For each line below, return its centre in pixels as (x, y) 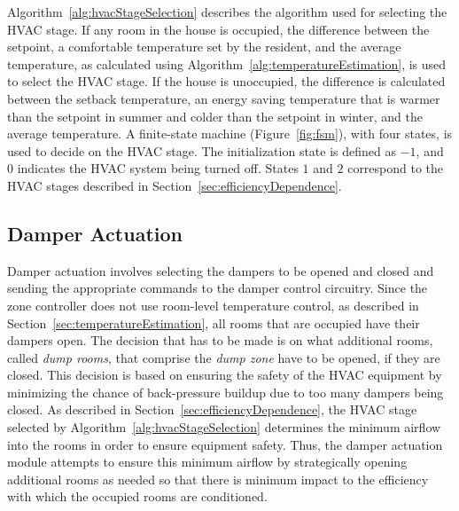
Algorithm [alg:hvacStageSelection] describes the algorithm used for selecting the (227, 12)
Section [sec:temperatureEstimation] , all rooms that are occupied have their (214, 322)
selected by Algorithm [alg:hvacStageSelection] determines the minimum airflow (224, 427)
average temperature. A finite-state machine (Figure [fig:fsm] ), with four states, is (230, 134)
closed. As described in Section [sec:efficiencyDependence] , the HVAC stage (212, 409)
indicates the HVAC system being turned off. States (158, 168)
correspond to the (396, 168)
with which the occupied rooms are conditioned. (137, 496)
